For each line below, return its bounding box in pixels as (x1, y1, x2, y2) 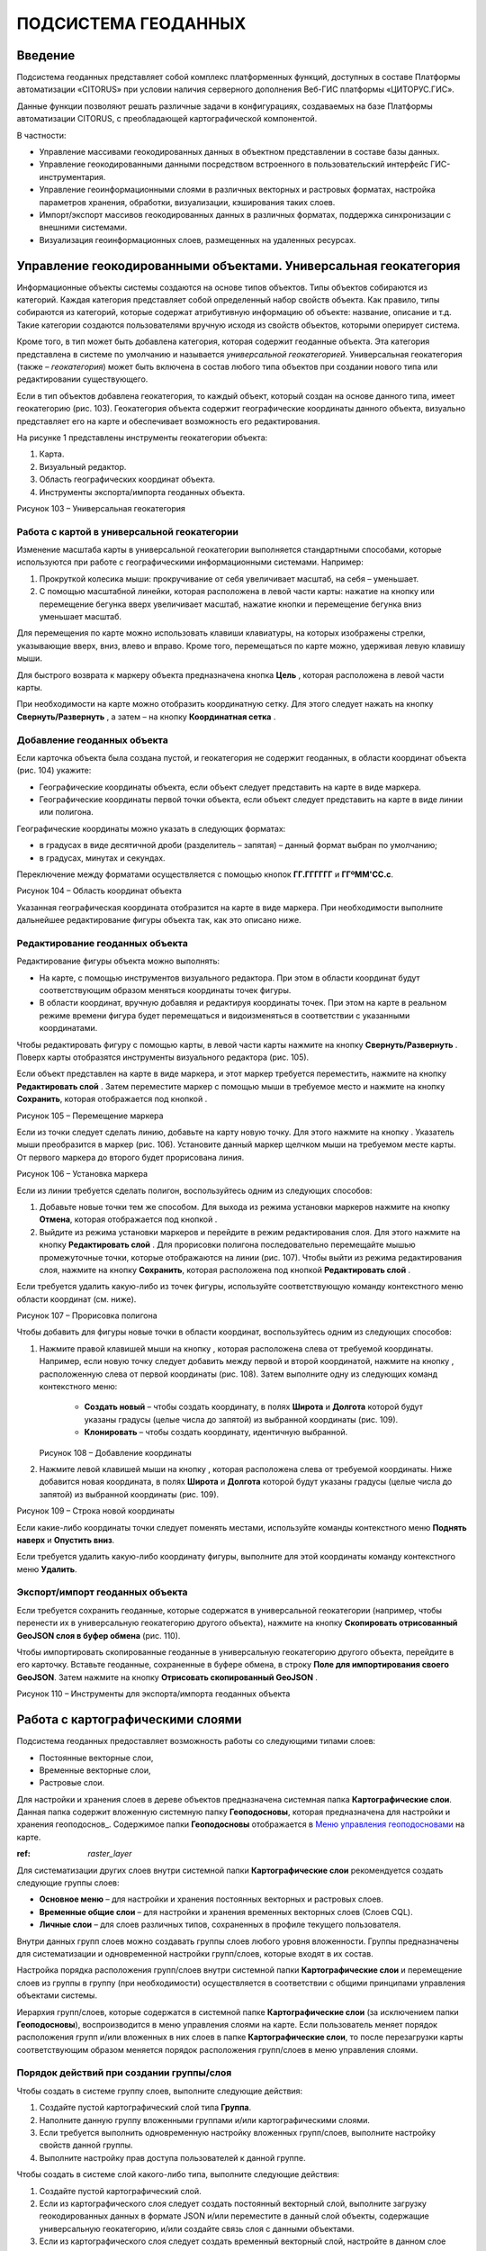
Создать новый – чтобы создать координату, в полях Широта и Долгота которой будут (84, 1401, 423, 1413)
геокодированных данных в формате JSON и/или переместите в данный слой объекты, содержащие (39, 2210, 429, 2221)
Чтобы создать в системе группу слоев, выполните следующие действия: (16, 2085, 303, 2096)
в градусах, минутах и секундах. (39, 852, 166, 863)
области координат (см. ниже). (16, 1293, 137, 1305)
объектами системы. (16, 1990, 98, 2001)
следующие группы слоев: (16, 1877, 121, 1888)
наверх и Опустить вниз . (16, 1534, 115, 1545)
